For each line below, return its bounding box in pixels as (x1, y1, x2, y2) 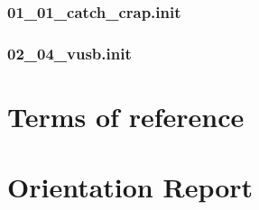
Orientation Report (7, 169, 254, 205)
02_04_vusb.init (7, 41, 132, 64)
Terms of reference (7, 97, 245, 134)
